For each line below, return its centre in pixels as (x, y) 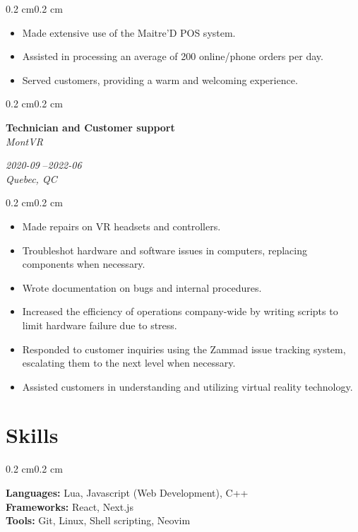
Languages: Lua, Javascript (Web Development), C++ (127, 492)
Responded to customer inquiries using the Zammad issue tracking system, (184, 349)
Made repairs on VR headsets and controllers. (121, 226)
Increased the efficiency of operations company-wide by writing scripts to (180, 311)
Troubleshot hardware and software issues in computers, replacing (165, 250)
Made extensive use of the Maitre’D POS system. (129, 32)
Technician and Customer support (90, 127)
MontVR (24, 141)
